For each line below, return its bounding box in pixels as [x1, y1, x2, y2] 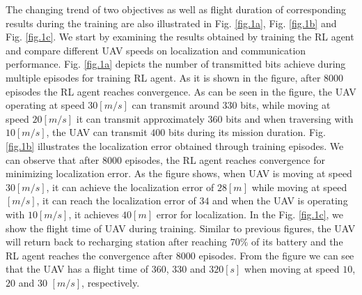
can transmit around [132, 98, 219, 112]
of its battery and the [251, 234, 343, 249]
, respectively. [81, 275, 140, 289]
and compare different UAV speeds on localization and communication [6, 43, 306, 57]
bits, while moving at [240, 98, 331, 112]
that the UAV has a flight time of [6, 262, 149, 276]
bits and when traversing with [226, 111, 354, 126]
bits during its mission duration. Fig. [168, 125, 326, 139]
